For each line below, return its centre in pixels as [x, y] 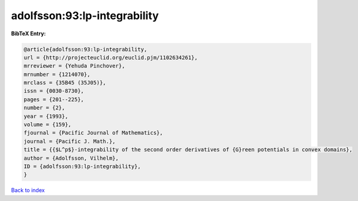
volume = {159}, [48, 125]
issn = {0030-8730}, [54, 91]
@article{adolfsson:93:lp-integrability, [85, 49]
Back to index [28, 190]
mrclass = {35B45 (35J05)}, [65, 83]
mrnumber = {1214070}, [57, 74]
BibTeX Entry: [28, 33]
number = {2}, [44, 108]
